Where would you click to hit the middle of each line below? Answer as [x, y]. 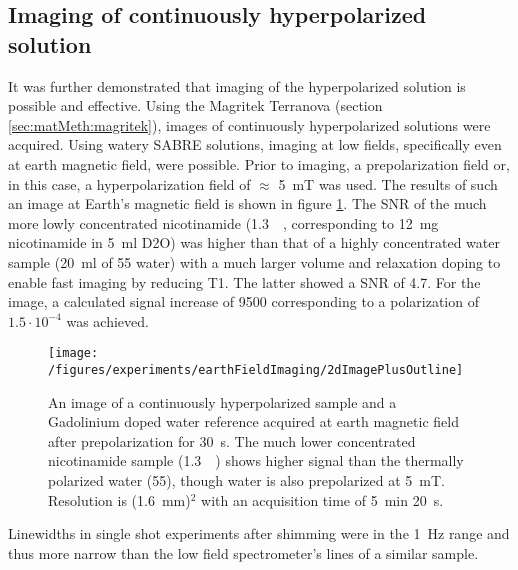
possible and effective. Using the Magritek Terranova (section [195, 105]
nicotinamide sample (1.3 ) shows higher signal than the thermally [256, 460]
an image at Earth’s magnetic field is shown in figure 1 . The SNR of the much [247, 203]
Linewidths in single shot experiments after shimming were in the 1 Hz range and [259, 533]
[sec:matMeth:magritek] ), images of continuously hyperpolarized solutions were [249, 124]
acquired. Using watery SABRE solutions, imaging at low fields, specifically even [255, 144]
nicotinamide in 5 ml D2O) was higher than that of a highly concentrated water [254, 242]
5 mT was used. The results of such [388, 183]
